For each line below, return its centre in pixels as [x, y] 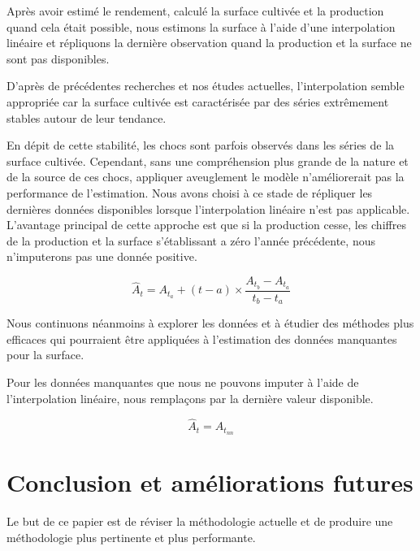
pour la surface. [45, 355]
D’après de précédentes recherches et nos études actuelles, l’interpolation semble [206, 86]
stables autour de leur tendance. [87, 117]
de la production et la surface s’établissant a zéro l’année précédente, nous [191, 240]
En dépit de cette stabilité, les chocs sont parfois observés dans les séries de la [201, 145]
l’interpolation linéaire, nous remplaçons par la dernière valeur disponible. [190, 398]
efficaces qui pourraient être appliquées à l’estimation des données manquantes [202, 338]
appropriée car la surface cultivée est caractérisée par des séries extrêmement [198, 101]
